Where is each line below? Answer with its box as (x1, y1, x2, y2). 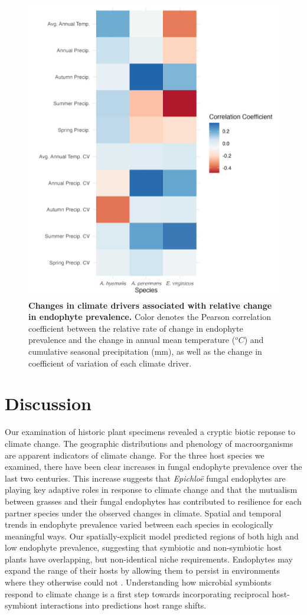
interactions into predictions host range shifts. (40, 599, 207, 611)
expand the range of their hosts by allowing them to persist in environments (5, 564, 280, 577)
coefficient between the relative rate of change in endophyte (28, 322, 243, 334)
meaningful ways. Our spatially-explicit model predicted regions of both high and (5, 529, 299, 542)
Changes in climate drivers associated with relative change (28, 299, 272, 311)
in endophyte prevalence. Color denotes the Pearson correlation (28, 310, 271, 323)
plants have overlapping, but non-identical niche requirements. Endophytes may (5, 552, 293, 565)
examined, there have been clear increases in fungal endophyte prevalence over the (5, 460, 302, 473)
